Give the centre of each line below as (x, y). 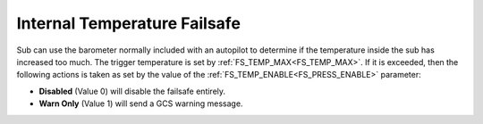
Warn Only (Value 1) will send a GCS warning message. (141, 103)
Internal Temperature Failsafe (129, 23)
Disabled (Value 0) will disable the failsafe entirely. (132, 91)
